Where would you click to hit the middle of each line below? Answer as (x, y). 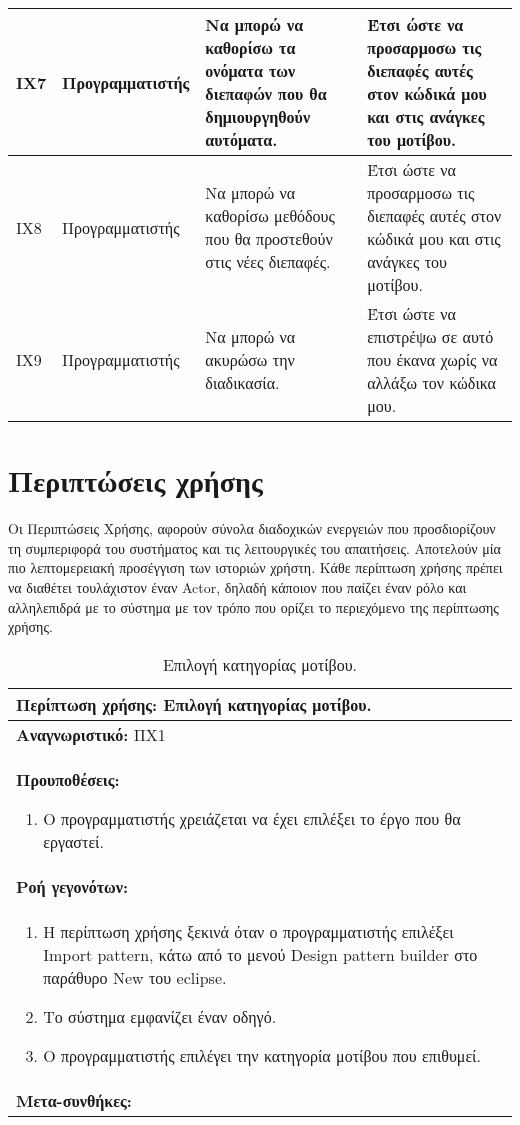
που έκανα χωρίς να (432, 359)
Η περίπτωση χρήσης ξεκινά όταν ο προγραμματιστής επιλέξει (248, 931)
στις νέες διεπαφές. (268, 261)
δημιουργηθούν (258, 116)
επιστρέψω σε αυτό (430, 336)
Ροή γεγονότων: (72, 886)
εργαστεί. (73, 841)
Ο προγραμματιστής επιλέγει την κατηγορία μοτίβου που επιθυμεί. (262, 1055)
